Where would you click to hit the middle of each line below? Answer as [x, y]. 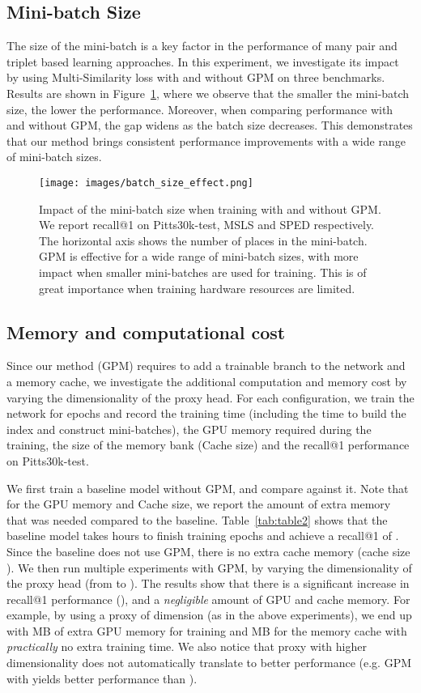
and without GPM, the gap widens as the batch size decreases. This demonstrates [210, 125]
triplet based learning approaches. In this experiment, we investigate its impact [203, 61]
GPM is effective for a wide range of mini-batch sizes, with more [199, 256]
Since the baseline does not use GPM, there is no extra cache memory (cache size [208, 551]
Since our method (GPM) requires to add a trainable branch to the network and [206, 366]
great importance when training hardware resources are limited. [197, 288]
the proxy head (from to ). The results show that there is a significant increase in [208, 583]
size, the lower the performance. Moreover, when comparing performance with [200, 109]
